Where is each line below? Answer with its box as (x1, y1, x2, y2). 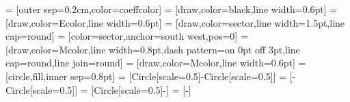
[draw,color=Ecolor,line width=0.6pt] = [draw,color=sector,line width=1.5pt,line (5, 15, 345, 29)
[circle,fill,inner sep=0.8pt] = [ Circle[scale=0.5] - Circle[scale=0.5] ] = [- (5, 68, 296, 83)
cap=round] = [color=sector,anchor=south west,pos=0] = (5, 29, 248, 43)
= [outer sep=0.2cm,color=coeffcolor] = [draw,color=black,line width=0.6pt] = (5, 2, 338, 16)
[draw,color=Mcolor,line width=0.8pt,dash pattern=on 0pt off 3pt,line (5, 42, 300, 56)
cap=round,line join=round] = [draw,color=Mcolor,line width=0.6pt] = (5, 55, 306, 70)
